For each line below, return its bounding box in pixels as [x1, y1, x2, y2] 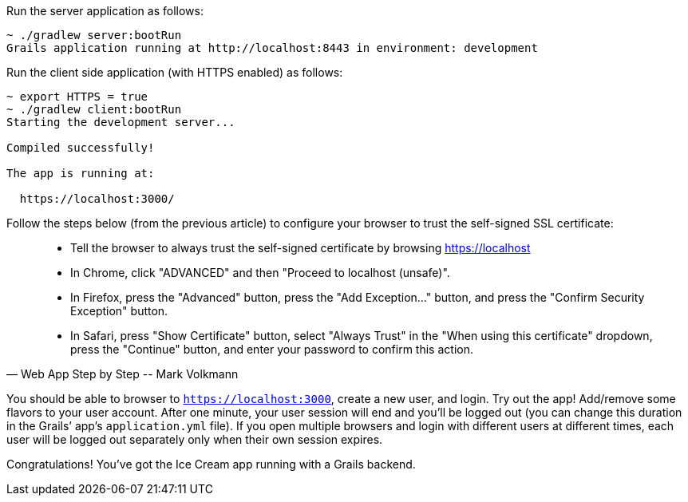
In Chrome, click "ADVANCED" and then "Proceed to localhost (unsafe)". [70, 266, 450, 279]
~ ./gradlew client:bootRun [6, 103, 182, 116]
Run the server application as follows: [6, 4, 204, 18]
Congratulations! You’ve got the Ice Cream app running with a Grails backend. [6, 457, 416, 471]
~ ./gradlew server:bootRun [6, 29, 182, 42]
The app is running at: [6, 167, 155, 180]
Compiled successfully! [6, 141, 155, 154]
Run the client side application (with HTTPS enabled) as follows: [6, 65, 343, 79]
